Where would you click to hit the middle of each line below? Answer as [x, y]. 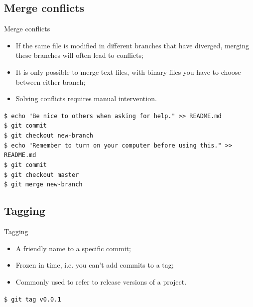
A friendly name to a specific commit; [73, 248]
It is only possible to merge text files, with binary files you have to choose [128, 72]
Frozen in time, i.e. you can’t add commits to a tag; [95, 265]
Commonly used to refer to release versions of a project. [101, 282]
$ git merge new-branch [43, 185]
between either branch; [51, 81]
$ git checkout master [42, 175]
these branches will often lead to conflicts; [79, 55]
